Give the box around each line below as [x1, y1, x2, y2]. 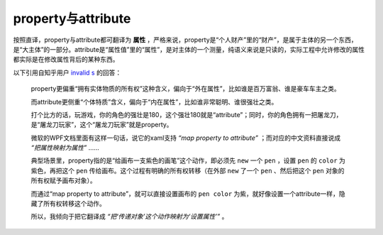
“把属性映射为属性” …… [30, 143, 99, 152]
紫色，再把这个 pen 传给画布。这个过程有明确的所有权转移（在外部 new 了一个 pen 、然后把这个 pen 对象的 [30, 166, 345, 175]
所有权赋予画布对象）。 [30, 176, 96, 185]
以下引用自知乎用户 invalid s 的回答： [13, 68, 122, 77]
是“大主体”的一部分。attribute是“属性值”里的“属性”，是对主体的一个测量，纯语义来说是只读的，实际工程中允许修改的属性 [13, 45, 365, 53]
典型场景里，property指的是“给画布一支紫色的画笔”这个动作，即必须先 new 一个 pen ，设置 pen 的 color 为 [30, 156, 345, 165]
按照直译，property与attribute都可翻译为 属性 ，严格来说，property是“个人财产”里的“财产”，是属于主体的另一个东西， [13, 35, 357, 44]
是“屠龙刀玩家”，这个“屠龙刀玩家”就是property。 [30, 121, 173, 129]
